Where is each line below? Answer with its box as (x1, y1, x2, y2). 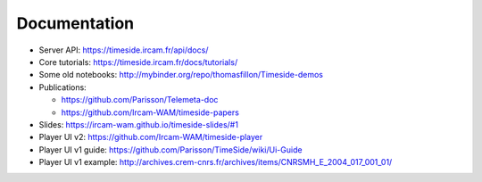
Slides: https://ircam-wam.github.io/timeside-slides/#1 (38, 119, 238, 129)
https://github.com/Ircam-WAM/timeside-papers (61, 107, 240, 118)
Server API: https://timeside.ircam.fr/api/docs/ (38, 45, 209, 55)
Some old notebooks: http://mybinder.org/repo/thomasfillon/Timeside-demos (38, 70, 323, 80)
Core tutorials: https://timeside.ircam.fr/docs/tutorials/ (38, 56, 238, 67)
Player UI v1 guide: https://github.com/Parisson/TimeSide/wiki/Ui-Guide (38, 144, 303, 155)
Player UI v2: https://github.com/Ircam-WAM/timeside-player (38, 132, 263, 143)
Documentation (16, 13, 135, 33)
